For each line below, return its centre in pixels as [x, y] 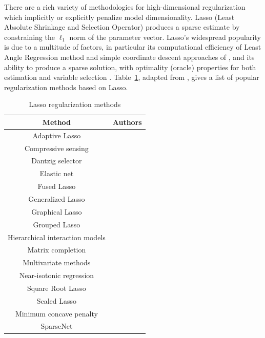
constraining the [29, 37]
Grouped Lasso [57, 224]
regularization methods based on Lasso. [66, 87]
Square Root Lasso [56, 288]
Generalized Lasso [57, 199]
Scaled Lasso [57, 300]
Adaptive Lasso [57, 135]
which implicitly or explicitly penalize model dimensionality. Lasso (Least [119, 17]
